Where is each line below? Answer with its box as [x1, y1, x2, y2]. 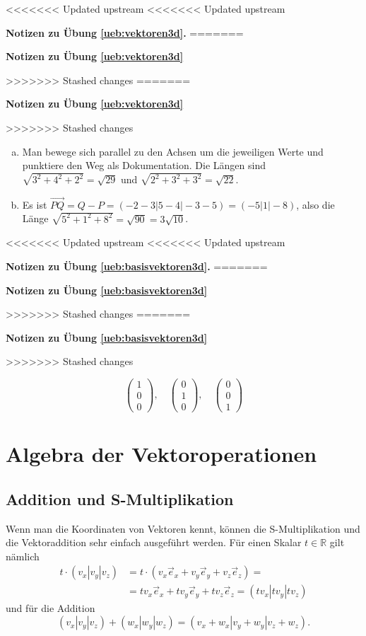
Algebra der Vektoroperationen [6, 439, 317, 468]
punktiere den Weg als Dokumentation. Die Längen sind [22, 158, 266, 173]
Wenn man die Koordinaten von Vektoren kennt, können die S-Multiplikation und [6, 521, 360, 536]
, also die [296, 197, 335, 212]
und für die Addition [6, 601, 95, 615]
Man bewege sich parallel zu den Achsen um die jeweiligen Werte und [22, 144, 324, 158]
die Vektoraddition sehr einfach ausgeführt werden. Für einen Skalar [6, 535, 302, 550]
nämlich [6, 548, 40, 563]
